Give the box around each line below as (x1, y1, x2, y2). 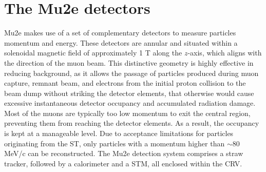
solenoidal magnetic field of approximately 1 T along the (4, 47, 182, 58)
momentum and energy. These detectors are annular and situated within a (4, 37, 238, 48)
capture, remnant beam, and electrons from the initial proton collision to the (4, 78, 246, 88)
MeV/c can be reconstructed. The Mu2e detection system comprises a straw (4, 148, 243, 159)
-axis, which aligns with (187, 47, 262, 58)
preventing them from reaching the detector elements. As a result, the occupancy (4, 118, 259, 128)
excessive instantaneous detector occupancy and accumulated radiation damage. (4, 98, 256, 108)
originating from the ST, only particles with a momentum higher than (4, 138, 225, 148)
